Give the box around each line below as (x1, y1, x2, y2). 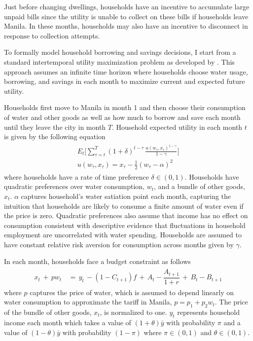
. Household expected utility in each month (111, 121, 243, 132)
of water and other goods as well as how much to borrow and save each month (4, 112, 241, 122)
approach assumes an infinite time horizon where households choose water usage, (4, 66, 248, 76)
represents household (177, 307, 240, 317)
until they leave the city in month (4, 121, 106, 132)
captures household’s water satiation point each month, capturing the (21, 191, 231, 201)
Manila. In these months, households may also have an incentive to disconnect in (4, 21, 248, 31)
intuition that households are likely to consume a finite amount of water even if (4, 200, 244, 211)
